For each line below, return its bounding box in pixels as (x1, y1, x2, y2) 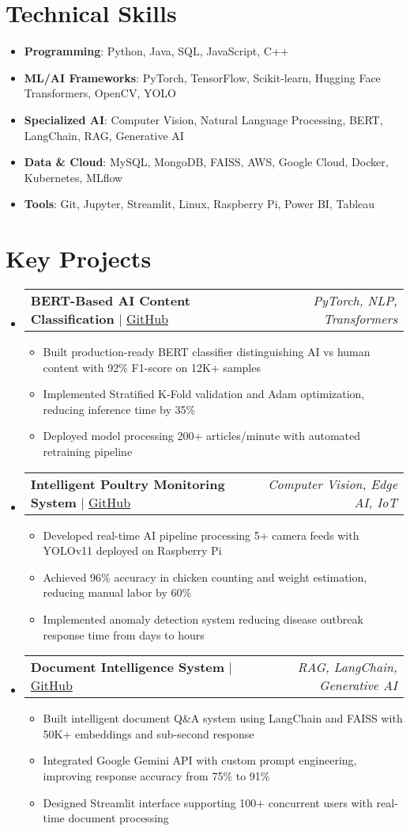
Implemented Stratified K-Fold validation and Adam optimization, (43, 385, 365, 402)
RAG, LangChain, (297, 658, 397, 677)
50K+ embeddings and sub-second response (43, 725, 254, 742)
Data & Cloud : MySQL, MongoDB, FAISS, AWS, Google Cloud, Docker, (24, 154, 389, 170)
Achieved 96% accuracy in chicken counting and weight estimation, (43, 568, 367, 585)
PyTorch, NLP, (313, 291, 397, 309)
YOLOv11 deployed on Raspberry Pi (43, 542, 222, 559)
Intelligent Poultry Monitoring (30, 474, 225, 493)
